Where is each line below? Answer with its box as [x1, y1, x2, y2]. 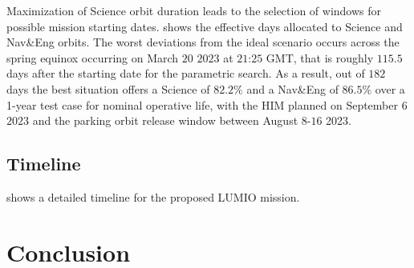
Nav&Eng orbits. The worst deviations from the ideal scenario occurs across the [6, 34, 400, 50]
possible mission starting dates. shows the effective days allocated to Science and [6, 18, 403, 34]
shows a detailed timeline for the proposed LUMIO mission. [6, 188, 300, 205]
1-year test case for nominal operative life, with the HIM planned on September [6, 96, 398, 113]
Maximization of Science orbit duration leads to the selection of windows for [6, 2, 382, 18]
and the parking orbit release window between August [32, 112, 298, 129]
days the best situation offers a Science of [6, 80, 210, 97]
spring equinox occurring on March [6, 49, 179, 66]
